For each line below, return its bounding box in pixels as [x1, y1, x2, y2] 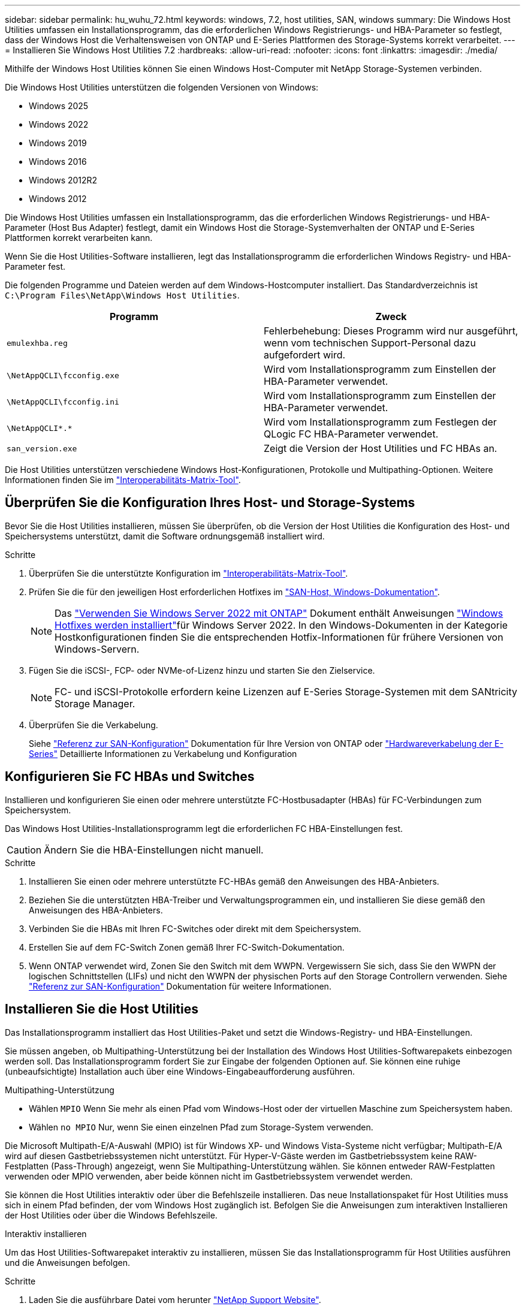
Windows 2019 [29, 138, 87, 148]
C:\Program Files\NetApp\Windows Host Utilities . [5, 290, 240, 300]
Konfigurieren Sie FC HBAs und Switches [5, 769, 255, 785]
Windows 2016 [29, 156, 87, 167]
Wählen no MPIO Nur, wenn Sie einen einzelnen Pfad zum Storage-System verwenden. [29, 1121, 373, 1132]
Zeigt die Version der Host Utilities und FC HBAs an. [264, 442, 497, 454]
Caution [7, 843, 42, 856]
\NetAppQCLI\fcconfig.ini [7, 397, 119, 406]
